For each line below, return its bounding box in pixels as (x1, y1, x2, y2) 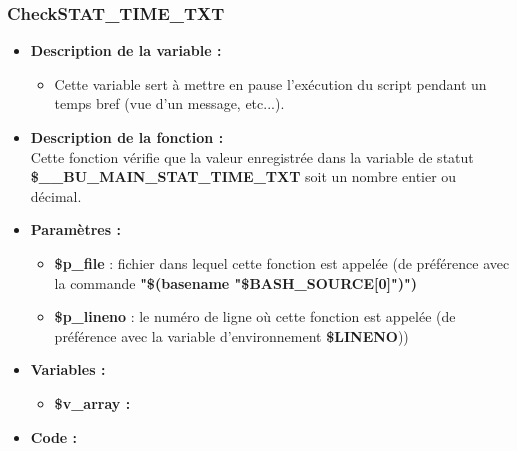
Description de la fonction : (30, 127, 224, 147)
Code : (30, 426, 78, 447)
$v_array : (54, 392, 131, 413)
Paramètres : (30, 219, 121, 240)
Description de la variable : (30, 40, 222, 61)
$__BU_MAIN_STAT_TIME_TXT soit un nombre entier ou (30, 166, 457, 187)
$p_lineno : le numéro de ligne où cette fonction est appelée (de (54, 306, 456, 327)
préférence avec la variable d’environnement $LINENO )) (54, 325, 409, 346)
